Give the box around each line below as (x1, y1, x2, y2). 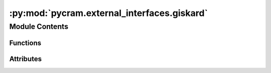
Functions (9, 38, 42, 47)
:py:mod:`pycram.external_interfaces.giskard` (9, 7, 208, 18)
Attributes (9, 54, 42, 63)
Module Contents (9, 22, 69, 31)
